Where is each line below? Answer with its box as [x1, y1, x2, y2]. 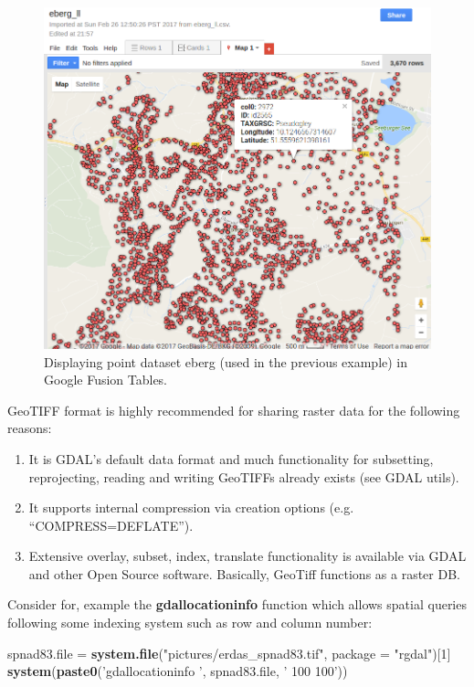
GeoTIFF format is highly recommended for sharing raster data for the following [7, 400, 460, 419]
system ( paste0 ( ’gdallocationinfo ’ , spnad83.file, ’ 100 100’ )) [7, 661, 348, 681]
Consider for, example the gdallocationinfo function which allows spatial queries [7, 595, 467, 614]
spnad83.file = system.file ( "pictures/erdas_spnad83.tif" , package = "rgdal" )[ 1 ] [7, 643, 451, 662]
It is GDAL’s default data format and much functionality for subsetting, [28, 449, 434, 468]
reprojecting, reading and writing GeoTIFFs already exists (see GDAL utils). [28, 467, 459, 486]
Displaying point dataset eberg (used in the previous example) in [44, 352, 408, 371]
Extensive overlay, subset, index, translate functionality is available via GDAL [28, 546, 467, 565]
